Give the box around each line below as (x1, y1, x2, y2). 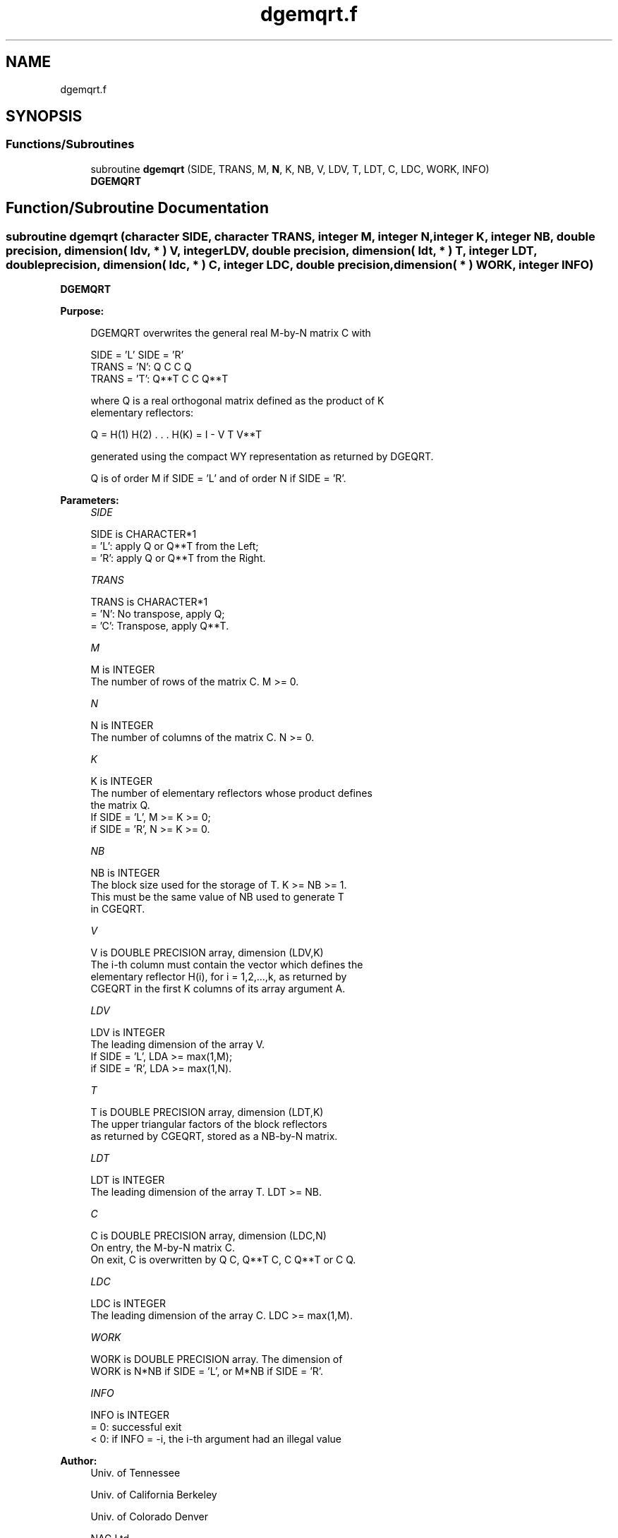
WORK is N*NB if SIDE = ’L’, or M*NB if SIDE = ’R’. (90, 1365, 324, 1378)
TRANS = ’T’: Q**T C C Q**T (90, 373, 229, 385)
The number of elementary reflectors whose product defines (90, 787, 372, 800)
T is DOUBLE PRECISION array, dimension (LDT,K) (90, 1106, 324, 1119)
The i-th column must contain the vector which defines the (90, 959, 363, 971)
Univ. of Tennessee (90, 1467, 181, 1479)
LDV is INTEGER (90, 1026, 165, 1039)
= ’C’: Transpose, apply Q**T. (90, 620, 229, 632)
